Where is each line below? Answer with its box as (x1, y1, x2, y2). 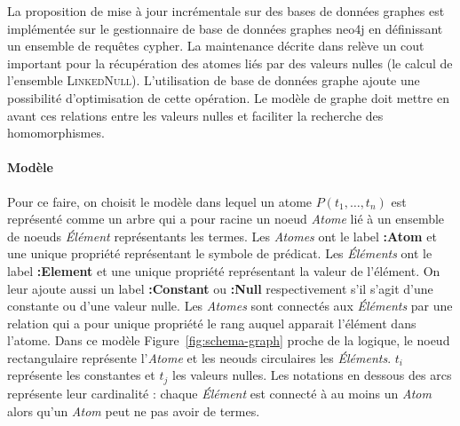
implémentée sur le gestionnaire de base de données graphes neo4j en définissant (7, 19, 443, 37)
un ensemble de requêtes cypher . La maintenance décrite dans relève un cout (7, 36, 424, 55)
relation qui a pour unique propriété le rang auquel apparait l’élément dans (7, 313, 416, 332)
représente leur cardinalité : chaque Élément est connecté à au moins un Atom (7, 383, 432, 402)
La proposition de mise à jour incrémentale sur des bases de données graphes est (7, 2, 445, 20)
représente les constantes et (7, 366, 155, 384)
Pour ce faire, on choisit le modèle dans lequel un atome (7, 192, 313, 210)
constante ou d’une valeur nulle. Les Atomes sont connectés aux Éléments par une (7, 296, 453, 315)
